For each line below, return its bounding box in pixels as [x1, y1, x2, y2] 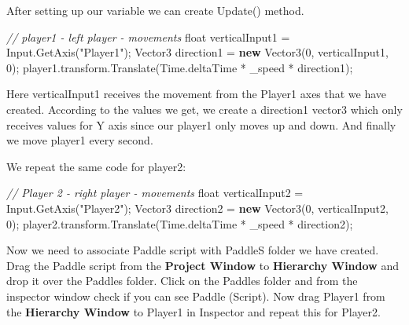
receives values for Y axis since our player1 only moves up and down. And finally [6, 116, 396, 133]
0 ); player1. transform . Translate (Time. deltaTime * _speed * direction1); [6, 59, 353, 75]
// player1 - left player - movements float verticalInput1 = [6, 28, 290, 45]
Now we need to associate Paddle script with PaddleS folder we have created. [6, 242, 379, 258]
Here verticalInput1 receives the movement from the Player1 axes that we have [6, 86, 387, 102]
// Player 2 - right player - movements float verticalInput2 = [6, 184, 304, 201]
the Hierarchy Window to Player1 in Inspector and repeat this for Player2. [6, 303, 381, 320]
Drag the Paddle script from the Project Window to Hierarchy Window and [6, 257, 399, 273]
